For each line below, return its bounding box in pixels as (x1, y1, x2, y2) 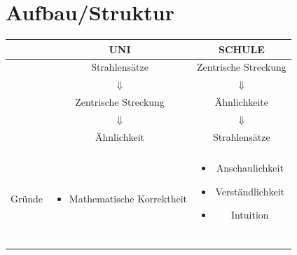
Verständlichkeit (215, 184, 285, 198)
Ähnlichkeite (214, 95, 268, 109)
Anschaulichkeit (216, 160, 284, 174)
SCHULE (218, 41, 265, 56)
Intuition (230, 207, 269, 222)
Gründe (11, 191, 43, 206)
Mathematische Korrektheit (69, 191, 187, 206)
